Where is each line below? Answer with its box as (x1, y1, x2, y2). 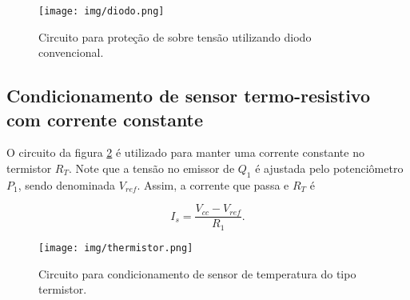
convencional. (38, 44, 104, 61)
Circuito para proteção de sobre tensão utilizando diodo (38, 28, 312, 45)
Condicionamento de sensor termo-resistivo (6, 83, 370, 108)
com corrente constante (6, 106, 204, 131)
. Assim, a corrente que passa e (137, 176, 289, 193)
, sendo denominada (18, 176, 116, 193)
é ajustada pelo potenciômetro (255, 160, 404, 177)
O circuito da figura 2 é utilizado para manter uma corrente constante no (6, 144, 364, 161)
